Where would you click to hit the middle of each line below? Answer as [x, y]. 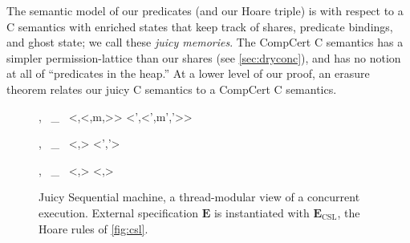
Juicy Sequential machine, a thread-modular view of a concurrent [199, 197]
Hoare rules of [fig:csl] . [93, 228]
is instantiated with [262, 212]
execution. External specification [119, 212]
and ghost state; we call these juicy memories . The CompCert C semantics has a [205, 42]
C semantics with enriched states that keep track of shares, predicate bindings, [200, 26]
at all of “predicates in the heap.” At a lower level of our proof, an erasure [188, 73]
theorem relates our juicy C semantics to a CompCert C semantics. [172, 89]
